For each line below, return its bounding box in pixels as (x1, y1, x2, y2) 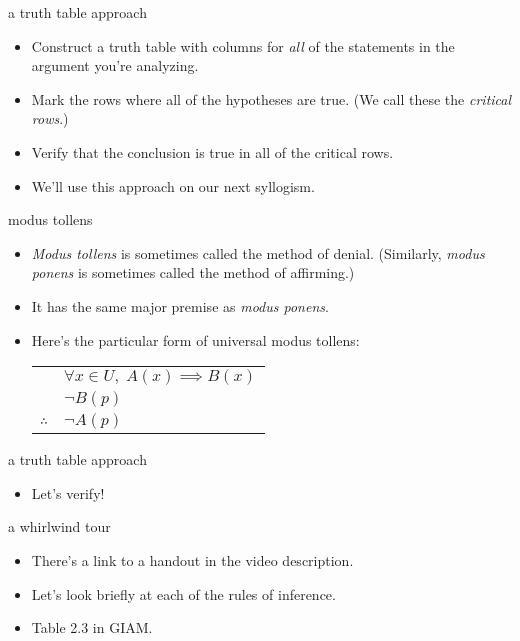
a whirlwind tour (8, 516, 111, 537)
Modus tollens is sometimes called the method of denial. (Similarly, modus (31, 242, 485, 263)
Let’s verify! (31, 482, 105, 503)
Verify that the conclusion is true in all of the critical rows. (31, 141, 394, 162)
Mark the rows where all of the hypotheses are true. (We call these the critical (31, 88, 512, 109)
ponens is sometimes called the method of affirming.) (31, 262, 355, 283)
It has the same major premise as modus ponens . (31, 295, 329, 316)
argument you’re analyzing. (31, 55, 199, 76)
